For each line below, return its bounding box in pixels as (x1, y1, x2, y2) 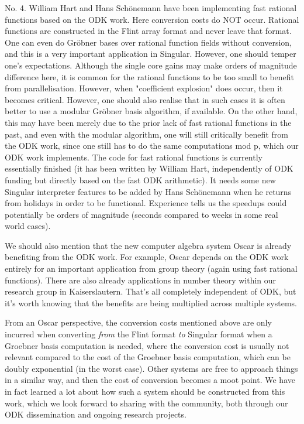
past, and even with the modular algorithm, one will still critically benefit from (5, 128, 288, 140)
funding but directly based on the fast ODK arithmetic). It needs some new (5, 173, 276, 186)
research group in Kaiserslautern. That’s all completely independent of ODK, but (5, 285, 296, 298)
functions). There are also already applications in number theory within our (5, 273, 277, 286)
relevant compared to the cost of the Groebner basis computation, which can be (5, 351, 291, 363)
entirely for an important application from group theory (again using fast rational (5, 262, 298, 275)
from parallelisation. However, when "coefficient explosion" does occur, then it (5, 82, 283, 94)
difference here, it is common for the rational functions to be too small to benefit (5, 70, 295, 83)
